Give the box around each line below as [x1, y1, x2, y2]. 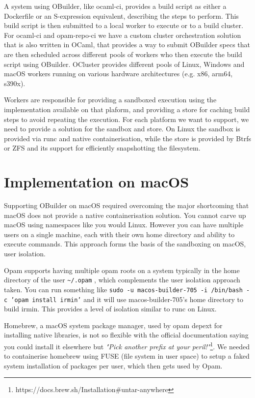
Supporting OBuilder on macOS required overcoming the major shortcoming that [4, 200, 249, 211]
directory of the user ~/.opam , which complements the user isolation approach [4, 275, 240, 285]
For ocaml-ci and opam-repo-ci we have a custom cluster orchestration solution [4, 30, 241, 40]
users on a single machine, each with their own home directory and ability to [4, 229, 235, 239]
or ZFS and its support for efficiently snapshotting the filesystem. [4, 143, 201, 153]
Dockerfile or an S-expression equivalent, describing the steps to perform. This [4, 10, 239, 21]
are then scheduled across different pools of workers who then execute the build [4, 49, 242, 59]
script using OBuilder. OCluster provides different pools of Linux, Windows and [4, 59, 245, 69]
